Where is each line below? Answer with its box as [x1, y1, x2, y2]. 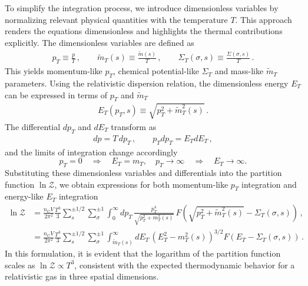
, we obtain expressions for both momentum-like [54, 178, 228, 190]
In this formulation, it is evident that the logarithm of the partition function [5, 247, 281, 260]
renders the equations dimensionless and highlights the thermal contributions [5, 25, 283, 37]
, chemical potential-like [113, 65, 199, 77]
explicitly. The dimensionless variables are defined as [5, 36, 194, 48]
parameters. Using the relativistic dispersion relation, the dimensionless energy [5, 77, 289, 89]
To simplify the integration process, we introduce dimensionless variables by [5, 2, 279, 14]
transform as [111, 120, 157, 132]
